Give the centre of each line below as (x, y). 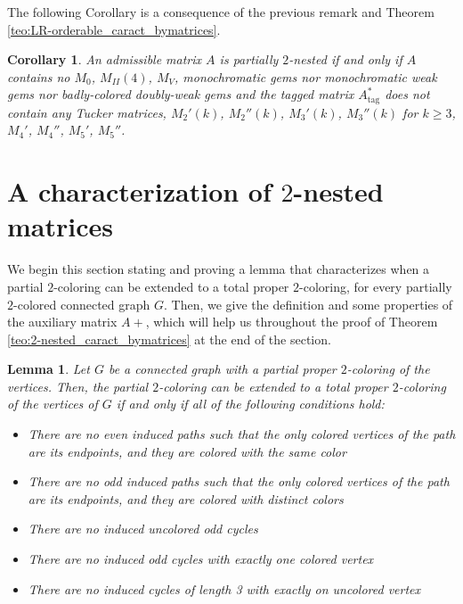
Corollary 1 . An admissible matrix (105, 59)
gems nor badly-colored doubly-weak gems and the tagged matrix (181, 94)
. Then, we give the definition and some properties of (308, 304)
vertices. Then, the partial (78, 386)
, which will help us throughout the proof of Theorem (292, 322)
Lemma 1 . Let (49, 369)
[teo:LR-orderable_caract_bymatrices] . (114, 29)
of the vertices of (53, 404)
